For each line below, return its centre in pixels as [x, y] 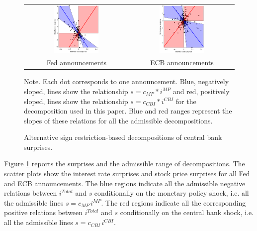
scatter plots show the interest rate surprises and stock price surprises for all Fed [127, 173]
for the [186, 101]
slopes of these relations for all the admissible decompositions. [118, 120]
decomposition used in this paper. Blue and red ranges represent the [128, 111]
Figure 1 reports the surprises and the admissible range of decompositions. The [125, 164]
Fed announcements [77, 62]
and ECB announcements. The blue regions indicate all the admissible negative [125, 183]
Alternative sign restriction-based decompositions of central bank [123, 137]
